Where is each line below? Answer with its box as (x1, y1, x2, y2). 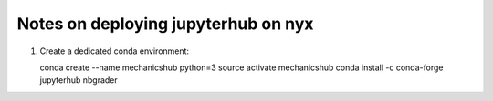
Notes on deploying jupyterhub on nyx (16, 14, 314, 34)
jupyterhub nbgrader (39, 75, 118, 86)
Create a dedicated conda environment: (39, 45, 190, 56)
